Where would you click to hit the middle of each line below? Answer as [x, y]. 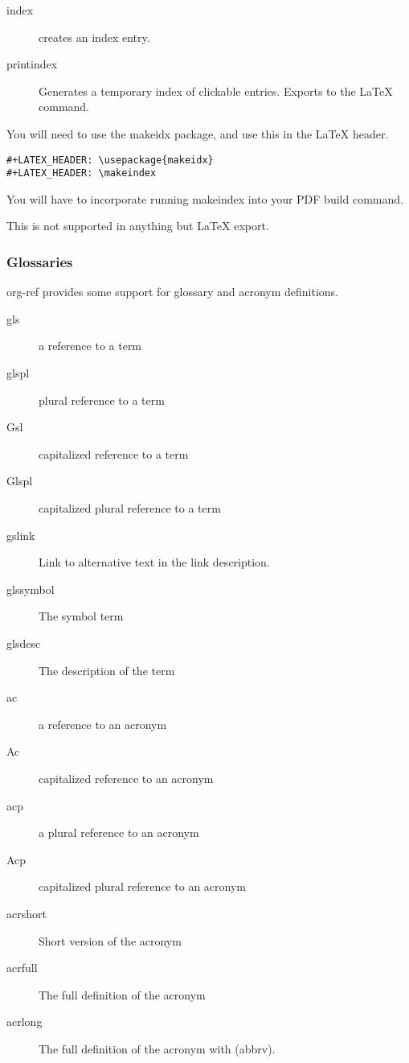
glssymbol [31, 589]
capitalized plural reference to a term [130, 508]
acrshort [27, 913]
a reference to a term [90, 346]
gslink [21, 535]
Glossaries [40, 261]
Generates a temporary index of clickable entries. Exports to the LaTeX [216, 91]
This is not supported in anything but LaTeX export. [138, 226]
